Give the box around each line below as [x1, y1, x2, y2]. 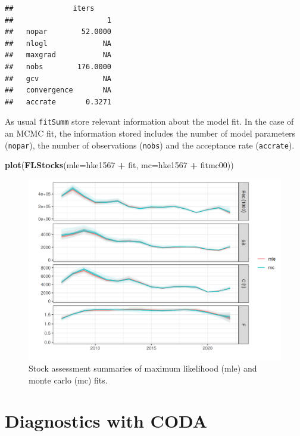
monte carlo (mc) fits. [29, 373, 108, 386]
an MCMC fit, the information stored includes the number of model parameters [5, 127, 296, 139]
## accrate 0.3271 [5, 97, 111, 106]
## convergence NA [5, 86, 111, 95]
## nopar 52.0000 [5, 27, 111, 36]
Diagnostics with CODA [5, 409, 208, 433]
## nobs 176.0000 [5, 62, 111, 71]
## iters [5, 4, 95, 13]
